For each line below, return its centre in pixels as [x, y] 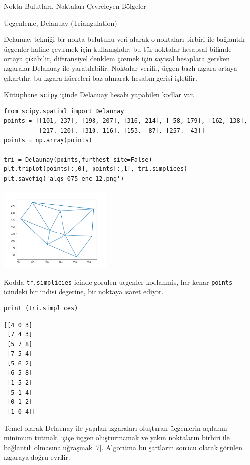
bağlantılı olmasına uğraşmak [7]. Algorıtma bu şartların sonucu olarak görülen [123, 447]
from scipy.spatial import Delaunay [64, 111]
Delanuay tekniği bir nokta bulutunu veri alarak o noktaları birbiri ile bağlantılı [124, 39]
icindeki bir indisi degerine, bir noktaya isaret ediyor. [84, 291]
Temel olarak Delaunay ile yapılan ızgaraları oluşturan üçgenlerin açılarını [116, 428]
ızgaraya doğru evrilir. [37, 457]
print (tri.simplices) [41, 308]
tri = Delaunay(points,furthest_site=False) [78, 159]
